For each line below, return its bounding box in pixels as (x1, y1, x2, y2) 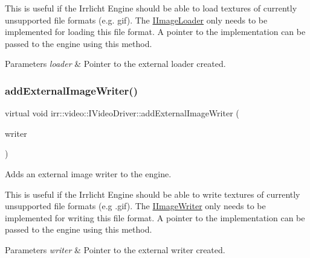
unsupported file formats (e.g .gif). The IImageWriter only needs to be (5, 200, 266, 212)
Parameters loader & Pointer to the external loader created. (5, 57, 226, 70)
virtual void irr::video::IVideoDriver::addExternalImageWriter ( (5, 107, 239, 119)
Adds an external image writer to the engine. (5, 167, 172, 180)
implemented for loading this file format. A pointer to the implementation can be (5, 25, 306, 38)
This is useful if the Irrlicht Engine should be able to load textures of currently (5, 2, 297, 14)
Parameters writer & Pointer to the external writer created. (5, 243, 225, 256)
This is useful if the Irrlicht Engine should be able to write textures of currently (5, 187, 300, 200)
